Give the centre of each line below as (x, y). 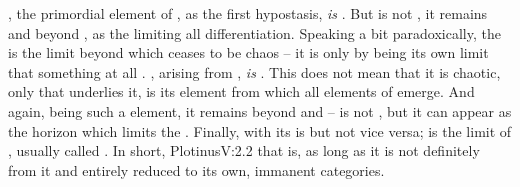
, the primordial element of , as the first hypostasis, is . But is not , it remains (248, 13)
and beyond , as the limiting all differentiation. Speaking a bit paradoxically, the (254, 32)
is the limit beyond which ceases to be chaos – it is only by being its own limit (248, 52)
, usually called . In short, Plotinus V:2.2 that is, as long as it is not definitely (244, 150)
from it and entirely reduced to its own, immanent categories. (196, 169)
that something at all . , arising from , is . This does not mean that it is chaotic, (254, 71)
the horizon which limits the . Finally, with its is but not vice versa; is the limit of (260, 130)
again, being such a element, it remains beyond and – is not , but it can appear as (260, 110)
